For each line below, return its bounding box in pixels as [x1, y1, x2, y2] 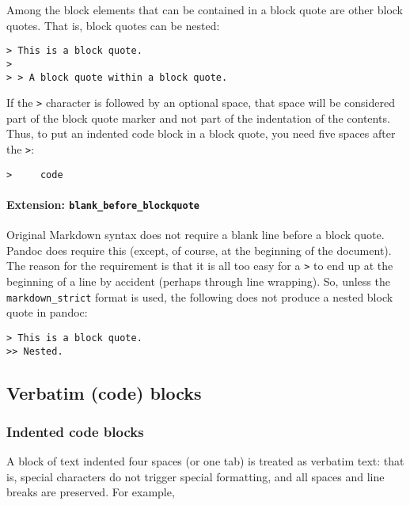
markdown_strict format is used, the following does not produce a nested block [6, 288, 393, 305]
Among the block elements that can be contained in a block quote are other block [6, 2, 404, 17]
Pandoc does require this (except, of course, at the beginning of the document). [6, 241, 392, 258]
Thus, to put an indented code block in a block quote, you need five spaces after [6, 125, 396, 142]
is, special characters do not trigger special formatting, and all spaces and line [6, 468, 385, 484]
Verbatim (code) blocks [6, 380, 202, 404]
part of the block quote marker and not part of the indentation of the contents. [6, 109, 390, 126]
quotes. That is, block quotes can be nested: [6, 17, 220, 33]
